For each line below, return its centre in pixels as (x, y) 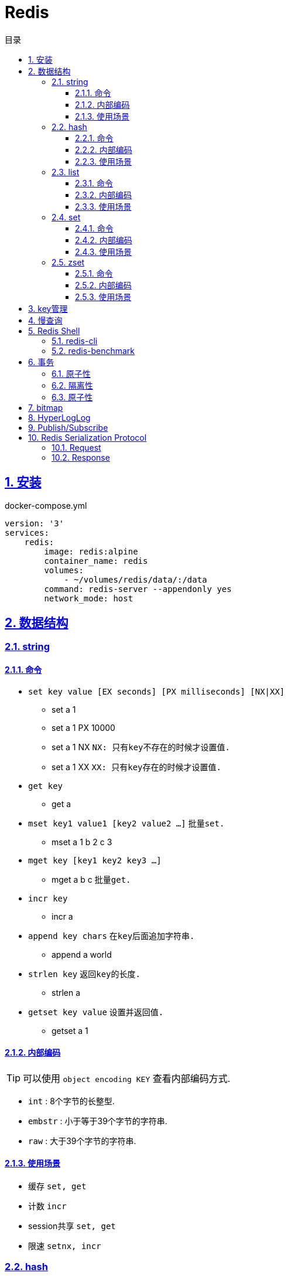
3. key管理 (48, 308)
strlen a (66, 992)
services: (27, 532)
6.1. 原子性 (71, 373)
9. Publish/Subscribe (68, 427)
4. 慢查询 (45, 320)
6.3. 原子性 (72, 397)
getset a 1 (70, 1030)
